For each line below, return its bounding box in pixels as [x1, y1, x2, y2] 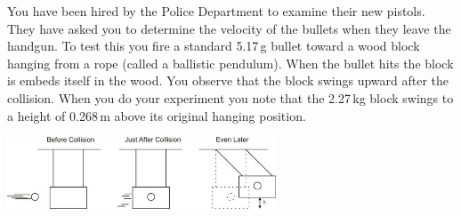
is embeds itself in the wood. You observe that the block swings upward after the [7, 71, 449, 90]
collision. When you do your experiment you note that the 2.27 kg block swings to [7, 88, 454, 107]
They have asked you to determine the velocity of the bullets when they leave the [7, 19, 451, 37]
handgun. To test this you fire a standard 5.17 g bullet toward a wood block [7, 36, 420, 55]
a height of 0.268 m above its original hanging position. [7, 106, 306, 124]
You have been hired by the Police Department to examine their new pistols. [7, 2, 425, 20]
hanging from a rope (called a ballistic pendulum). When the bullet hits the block [7, 53, 454, 72]
